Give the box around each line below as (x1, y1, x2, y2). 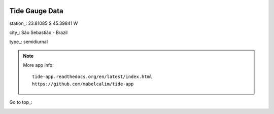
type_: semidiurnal (9, 39, 48, 45)
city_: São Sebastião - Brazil (9, 29, 68, 35)
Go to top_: (9, 99, 32, 105)
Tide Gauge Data (9, 7, 63, 15)
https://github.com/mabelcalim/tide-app (32, 81, 134, 87)
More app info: (23, 62, 54, 68)
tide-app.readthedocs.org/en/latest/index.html (32, 74, 153, 80)
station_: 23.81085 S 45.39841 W (9, 20, 78, 26)
